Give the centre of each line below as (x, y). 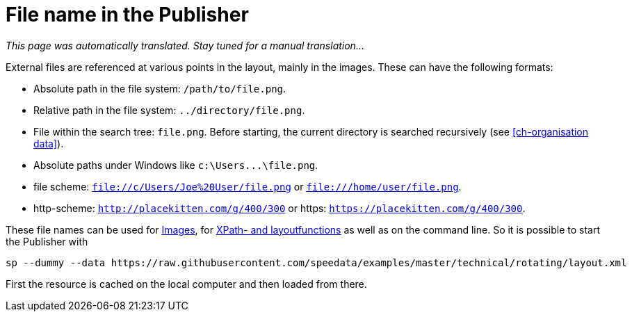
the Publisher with (47, 241)
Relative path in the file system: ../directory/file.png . (169, 110)
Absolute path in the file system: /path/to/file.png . (160, 88)
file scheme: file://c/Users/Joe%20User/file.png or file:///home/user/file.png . (248, 186)
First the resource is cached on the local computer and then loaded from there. (186, 284)
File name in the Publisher (127, 15)
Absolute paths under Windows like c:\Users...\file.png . (176, 165)
